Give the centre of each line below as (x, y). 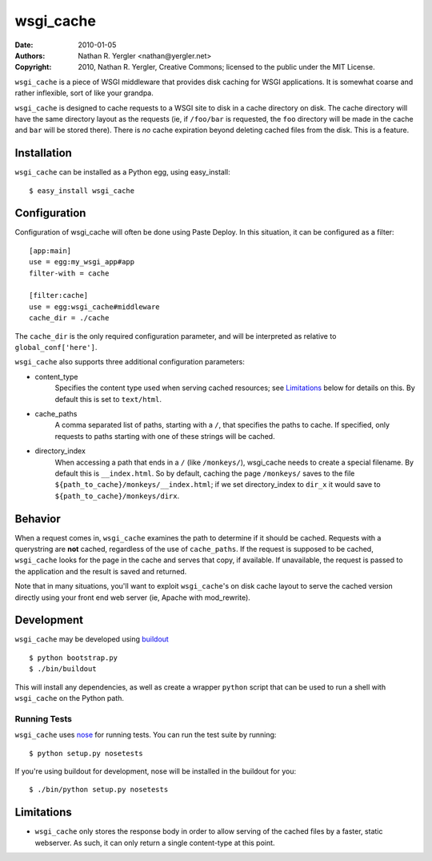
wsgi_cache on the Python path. (69, 698)
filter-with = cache (69, 273)
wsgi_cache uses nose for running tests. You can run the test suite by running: (146, 735)
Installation (43, 153)
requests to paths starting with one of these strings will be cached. (165, 436)
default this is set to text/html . (108, 399)
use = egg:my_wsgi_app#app (82, 262)
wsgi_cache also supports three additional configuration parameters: (130, 362)
